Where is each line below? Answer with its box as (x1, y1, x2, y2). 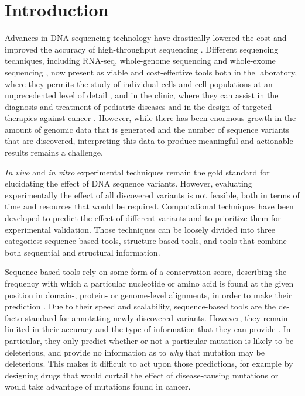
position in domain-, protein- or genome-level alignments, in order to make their (5, 288, 292, 301)
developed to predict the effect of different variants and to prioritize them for (5, 212, 281, 224)
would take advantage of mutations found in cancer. (5, 380, 191, 392)
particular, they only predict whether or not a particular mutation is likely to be (5, 334, 294, 346)
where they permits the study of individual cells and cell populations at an (5, 77, 273, 89)
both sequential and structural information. (5, 246, 160, 258)
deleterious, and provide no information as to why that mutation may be (5, 346, 265, 358)
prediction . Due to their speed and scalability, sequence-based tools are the (5, 300, 276, 312)
